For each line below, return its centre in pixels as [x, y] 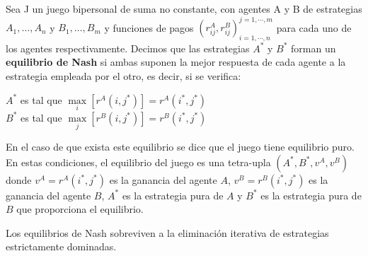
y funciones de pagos [149, 27]
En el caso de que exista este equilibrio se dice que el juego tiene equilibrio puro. [180, 147]
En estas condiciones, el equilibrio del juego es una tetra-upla [138, 162]
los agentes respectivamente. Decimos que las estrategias [128, 48]
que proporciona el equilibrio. [80, 209]
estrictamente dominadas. [61, 246]
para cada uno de [314, 27]
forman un [314, 48]
